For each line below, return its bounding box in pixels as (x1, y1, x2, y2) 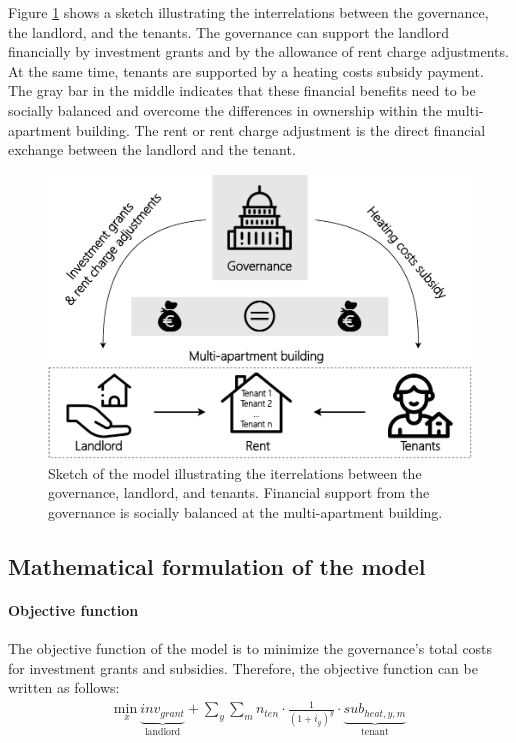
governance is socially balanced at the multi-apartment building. (48, 501, 443, 522)
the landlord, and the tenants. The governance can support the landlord (8, 21, 449, 42)
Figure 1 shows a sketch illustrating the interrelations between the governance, (8, 2, 489, 22)
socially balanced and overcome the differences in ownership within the (8, 99, 442, 120)
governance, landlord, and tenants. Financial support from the (48, 482, 430, 503)
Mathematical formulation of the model (8, 550, 426, 581)
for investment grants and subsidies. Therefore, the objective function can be (8, 657, 478, 678)
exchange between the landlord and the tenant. (8, 139, 296, 160)
